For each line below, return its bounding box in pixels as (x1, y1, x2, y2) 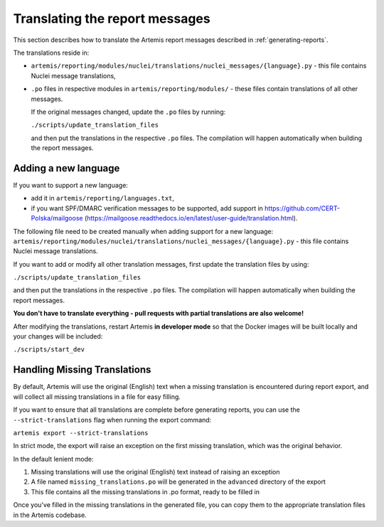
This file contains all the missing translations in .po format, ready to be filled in (31, 487, 260, 496)
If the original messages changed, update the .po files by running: (31, 107, 226, 116)
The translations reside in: (13, 48, 90, 57)
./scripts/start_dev (13, 346, 85, 353)
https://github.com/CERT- (264, 203, 341, 213)
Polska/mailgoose (31, 214, 83, 223)
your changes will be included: (13, 332, 103, 341)
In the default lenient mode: (13, 454, 94, 463)
